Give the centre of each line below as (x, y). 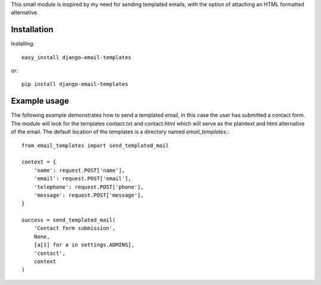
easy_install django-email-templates (77, 57)
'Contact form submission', (75, 228)
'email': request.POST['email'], (83, 179)
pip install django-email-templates (75, 84)
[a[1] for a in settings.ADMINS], (84, 245)
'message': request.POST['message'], (89, 195)
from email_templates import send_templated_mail (95, 145)
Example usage (40, 101)
